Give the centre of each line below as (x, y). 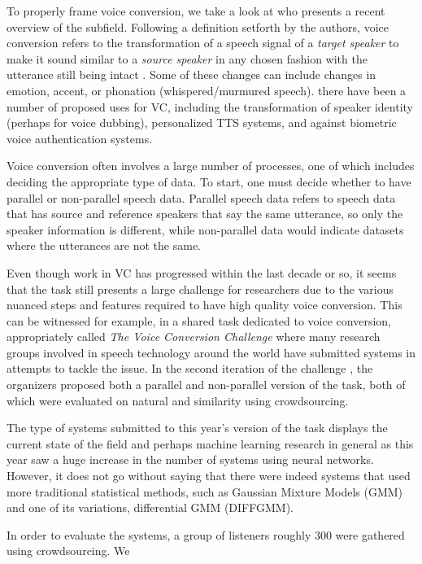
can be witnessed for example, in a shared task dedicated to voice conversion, (199, 320)
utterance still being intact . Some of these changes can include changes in (191, 74)
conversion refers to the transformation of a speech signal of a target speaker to (203, 43)
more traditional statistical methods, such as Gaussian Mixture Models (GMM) (205, 491)
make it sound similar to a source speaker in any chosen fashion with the (187, 58)
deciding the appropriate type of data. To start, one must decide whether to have (209, 181)
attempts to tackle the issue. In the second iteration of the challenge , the (190, 368)
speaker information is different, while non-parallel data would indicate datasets (205, 229)
